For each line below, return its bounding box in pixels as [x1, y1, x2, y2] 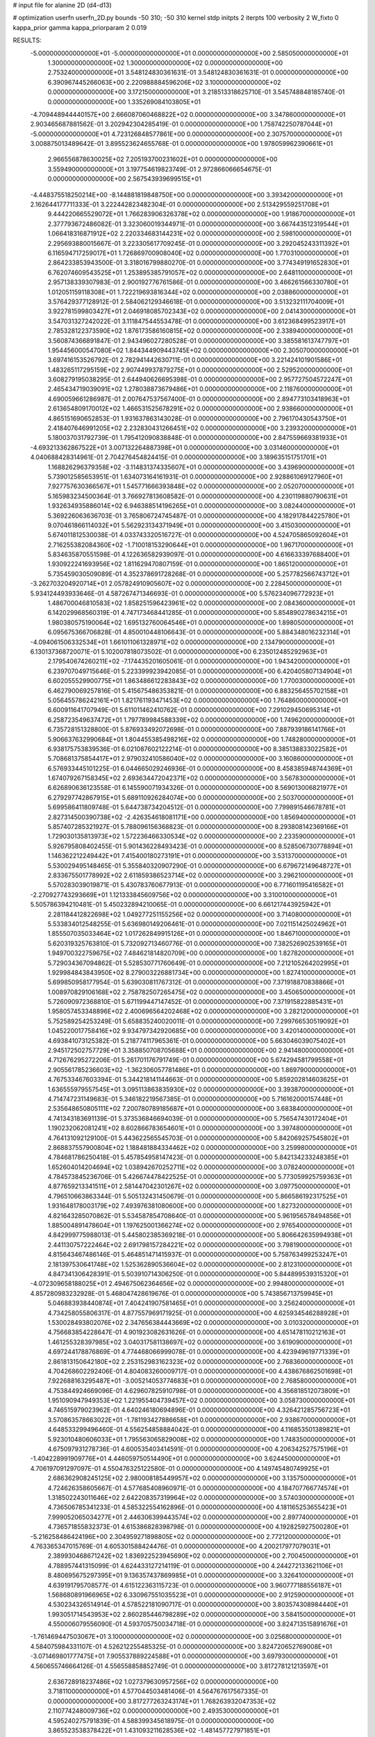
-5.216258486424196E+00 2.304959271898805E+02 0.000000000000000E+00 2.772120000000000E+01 [30, 1532, 341, 1540]
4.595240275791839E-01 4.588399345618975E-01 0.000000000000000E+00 [47, 1716, 274, 1724]
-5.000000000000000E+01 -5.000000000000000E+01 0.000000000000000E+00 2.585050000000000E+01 [30, 49, 349, 57]
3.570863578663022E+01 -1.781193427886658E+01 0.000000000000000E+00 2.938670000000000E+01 [47, 1415, 356, 1424]
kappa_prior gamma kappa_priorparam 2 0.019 [12, 23, 147, 31]
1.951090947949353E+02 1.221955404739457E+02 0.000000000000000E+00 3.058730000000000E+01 [47, 1397, 356, 1405]
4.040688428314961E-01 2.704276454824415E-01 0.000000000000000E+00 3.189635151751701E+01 [30, 453, 327, 461]
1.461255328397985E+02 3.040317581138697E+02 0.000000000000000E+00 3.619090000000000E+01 [47, 1337, 353, 1346]
